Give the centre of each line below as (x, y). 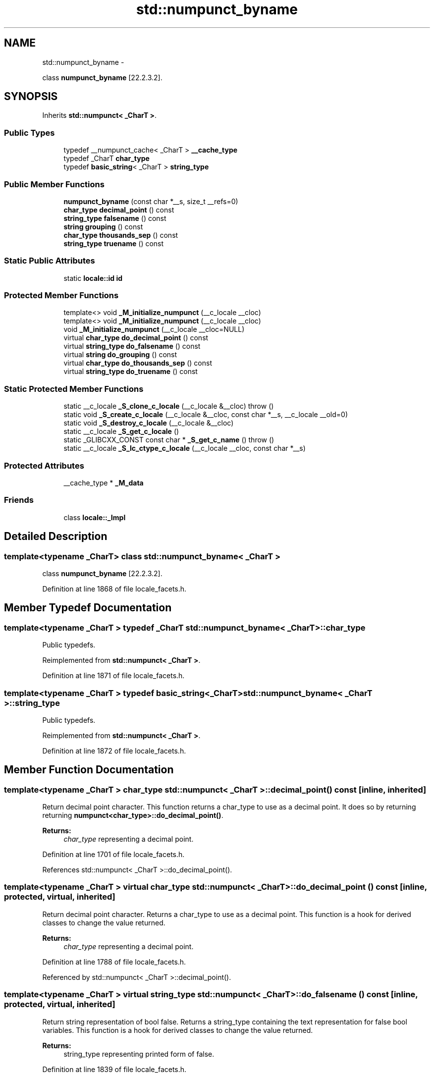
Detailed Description (56, 537)
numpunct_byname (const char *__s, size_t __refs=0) (151, 201)
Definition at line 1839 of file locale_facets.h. (114, 1069)
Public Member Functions (54, 184)
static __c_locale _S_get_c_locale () (121, 431)
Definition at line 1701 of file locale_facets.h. (113, 855)
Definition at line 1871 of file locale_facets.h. (113, 676)
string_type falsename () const (115, 218)
